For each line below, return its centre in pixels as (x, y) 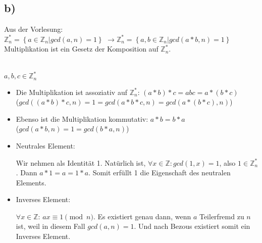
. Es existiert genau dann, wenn (142, 216)
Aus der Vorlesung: (34, 29)
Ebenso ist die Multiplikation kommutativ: (82, 118)
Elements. (31, 182)
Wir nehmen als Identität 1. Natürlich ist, (81, 162)
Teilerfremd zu (222, 216)
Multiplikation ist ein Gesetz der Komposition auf (81, 49)
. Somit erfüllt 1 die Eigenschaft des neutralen (160, 173)
